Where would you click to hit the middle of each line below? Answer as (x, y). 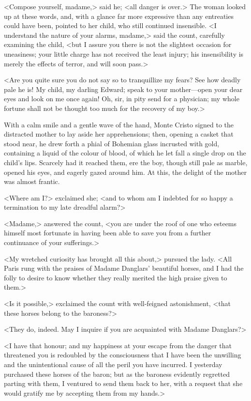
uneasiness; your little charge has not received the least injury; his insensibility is (124, 54)
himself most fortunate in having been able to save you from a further (108, 233)
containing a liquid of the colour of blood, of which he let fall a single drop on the (125, 153)
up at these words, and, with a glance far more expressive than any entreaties (119, 16)
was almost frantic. (32, 181)
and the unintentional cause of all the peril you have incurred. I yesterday (113, 364)
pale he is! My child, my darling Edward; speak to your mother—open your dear (123, 89)
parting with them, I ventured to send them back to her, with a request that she (123, 383)
